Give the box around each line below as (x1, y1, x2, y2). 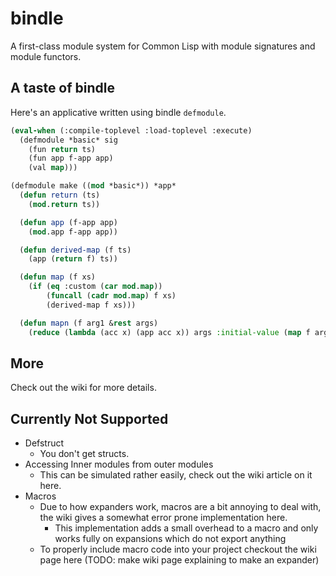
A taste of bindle (10, 80, 116, 97)
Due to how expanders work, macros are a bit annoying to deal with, (39, 501, 322, 513)
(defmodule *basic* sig (19, 135, 118, 145)
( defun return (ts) (19, 190, 101, 200)
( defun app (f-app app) (19, 217, 118, 227)
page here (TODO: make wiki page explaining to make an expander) (39, 554, 320, 566)
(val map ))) (28, 163, 78, 173)
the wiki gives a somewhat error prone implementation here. (39, 512, 288, 524)
